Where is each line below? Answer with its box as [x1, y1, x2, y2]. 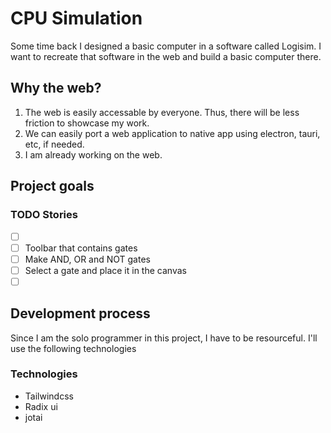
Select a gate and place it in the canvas [24, 264, 187, 276]
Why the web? [10, 80, 102, 97]
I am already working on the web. [24, 148, 163, 161]
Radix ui [24, 400, 58, 412]
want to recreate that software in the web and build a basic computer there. [10, 50, 322, 62]
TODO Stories [10, 208, 78, 222]
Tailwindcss [24, 390, 74, 402]
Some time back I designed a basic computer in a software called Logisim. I [10, 40, 322, 52]
